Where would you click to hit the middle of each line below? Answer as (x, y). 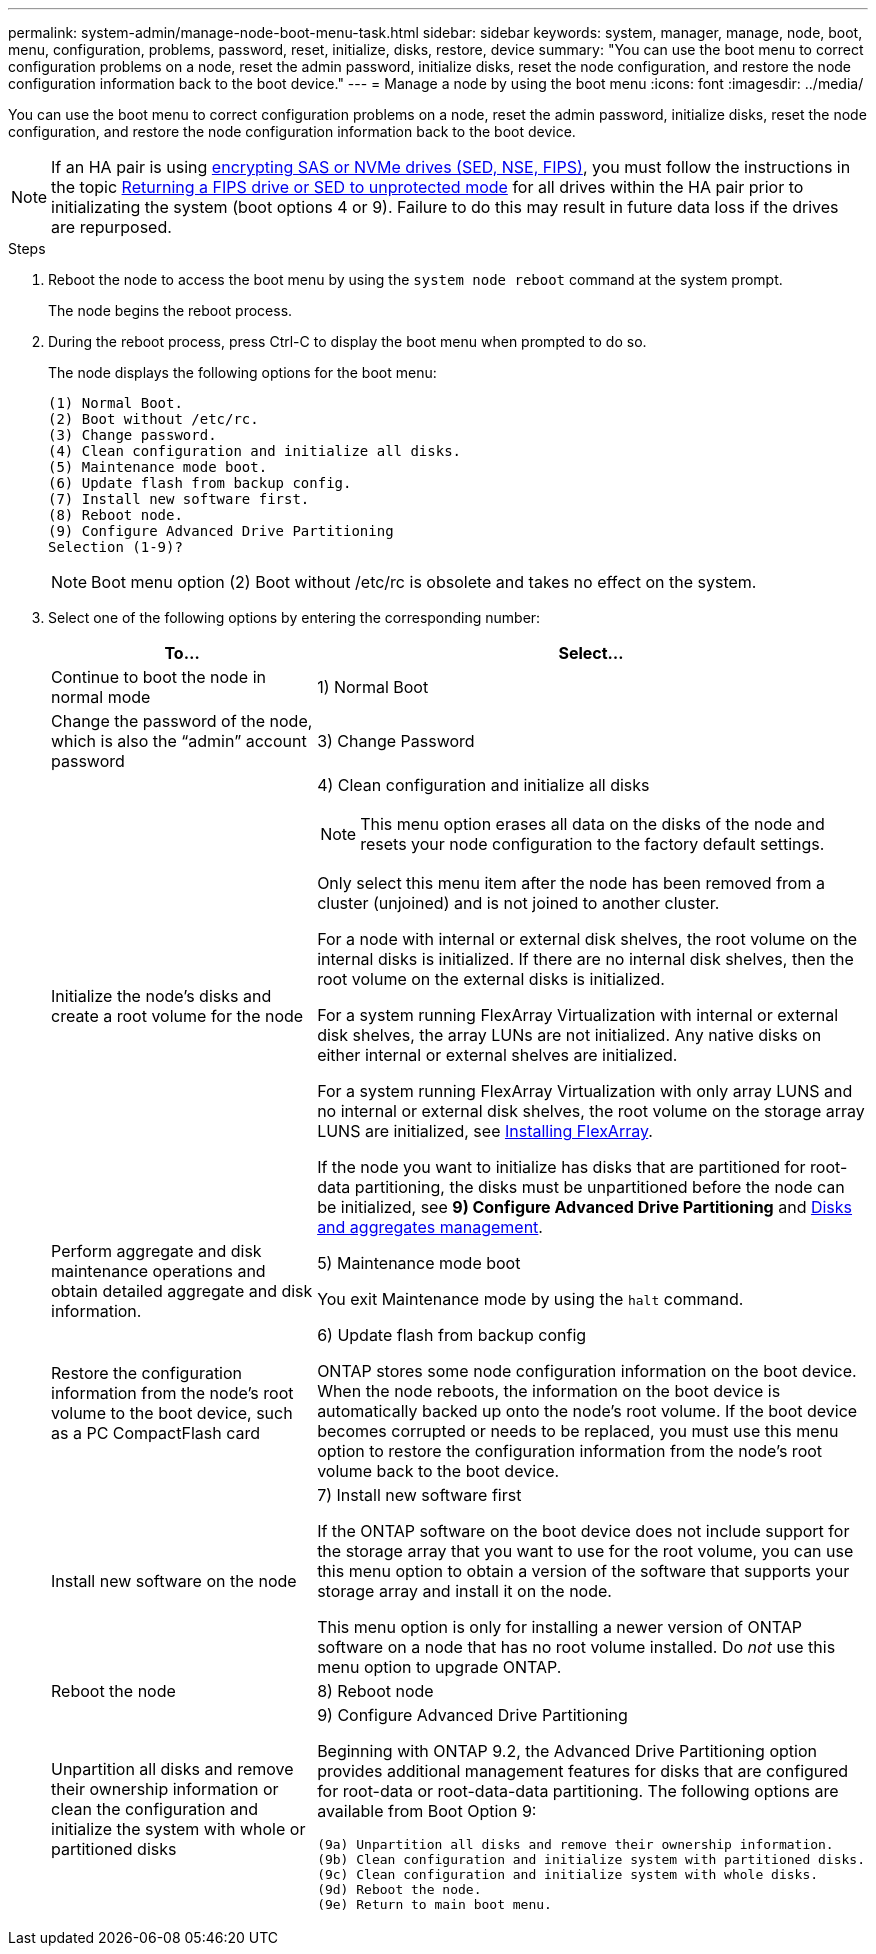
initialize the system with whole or (178, 1828)
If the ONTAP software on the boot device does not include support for (583, 1531)
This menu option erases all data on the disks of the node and (592, 824)
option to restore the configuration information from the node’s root (570, 1451)
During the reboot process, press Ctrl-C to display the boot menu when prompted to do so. (347, 341)
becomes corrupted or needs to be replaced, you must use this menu (578, 1431)
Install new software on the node (174, 1581)
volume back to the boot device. (438, 1471)
